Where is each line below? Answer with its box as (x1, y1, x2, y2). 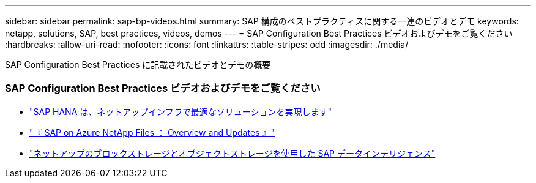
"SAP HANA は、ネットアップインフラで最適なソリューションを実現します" (29, 106, 332, 117)
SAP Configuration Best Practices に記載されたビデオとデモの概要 (5, 59, 271, 70)
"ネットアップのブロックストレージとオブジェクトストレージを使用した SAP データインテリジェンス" (29, 148, 436, 159)
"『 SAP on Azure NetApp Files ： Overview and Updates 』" (29, 127, 275, 138)
